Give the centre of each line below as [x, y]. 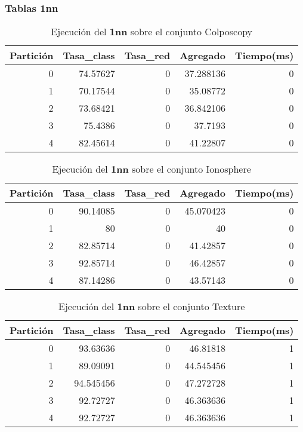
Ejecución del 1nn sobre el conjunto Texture [152, 307]
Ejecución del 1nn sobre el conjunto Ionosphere [151, 169]
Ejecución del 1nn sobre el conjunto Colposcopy [152, 32]
